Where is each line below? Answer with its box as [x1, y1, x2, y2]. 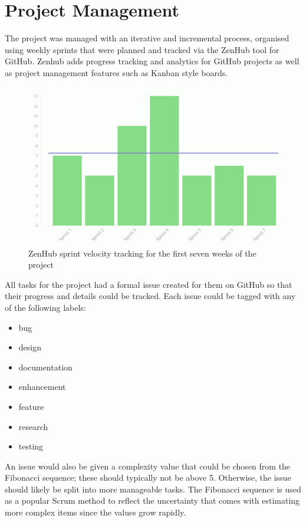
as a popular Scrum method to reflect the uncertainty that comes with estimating [5, 494, 300, 507]
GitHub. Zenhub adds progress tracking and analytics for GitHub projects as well [5, 55, 300, 67]
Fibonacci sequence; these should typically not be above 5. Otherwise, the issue [5, 471, 291, 484]
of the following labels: [5, 301, 86, 313]
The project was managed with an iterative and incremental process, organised [5, 32, 289, 44]
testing [18, 440, 44, 452]
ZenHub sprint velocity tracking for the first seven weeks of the [28, 247, 256, 259]
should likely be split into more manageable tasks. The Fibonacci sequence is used [5, 482, 301, 495]
